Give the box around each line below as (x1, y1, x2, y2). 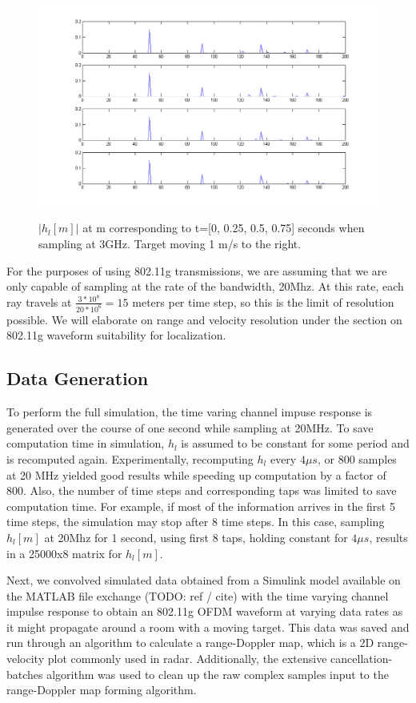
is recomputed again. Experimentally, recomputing (6, 450, 254, 467)
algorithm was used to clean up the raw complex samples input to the (46, 665, 389, 682)
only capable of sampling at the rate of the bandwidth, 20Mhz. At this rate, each (6, 278, 404, 295)
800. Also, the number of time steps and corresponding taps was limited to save (6, 482, 397, 499)
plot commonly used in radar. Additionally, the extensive (47, 650, 327, 667)
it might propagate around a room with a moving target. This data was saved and (6, 618, 410, 635)
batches (6, 665, 43, 682)
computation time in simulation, (6, 435, 165, 452)
